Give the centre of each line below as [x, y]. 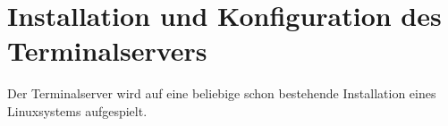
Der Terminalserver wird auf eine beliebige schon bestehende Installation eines [222, 93]
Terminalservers [107, 50]
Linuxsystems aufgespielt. [77, 110]
